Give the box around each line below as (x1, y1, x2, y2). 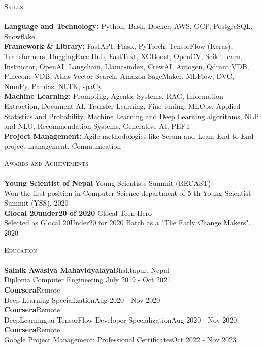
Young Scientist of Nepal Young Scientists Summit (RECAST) (4, 178, 211, 188)
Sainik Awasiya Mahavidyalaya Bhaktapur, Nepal (4, 264, 169, 275)
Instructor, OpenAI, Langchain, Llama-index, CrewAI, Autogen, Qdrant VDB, (4, 61, 249, 71)
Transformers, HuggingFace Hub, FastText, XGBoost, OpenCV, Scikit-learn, (4, 50, 243, 61)
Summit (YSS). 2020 (4, 197, 69, 208)
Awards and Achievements (4, 157, 88, 168)
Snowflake (4, 31, 35, 41)
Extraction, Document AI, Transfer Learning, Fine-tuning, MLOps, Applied (4, 100, 241, 111)
